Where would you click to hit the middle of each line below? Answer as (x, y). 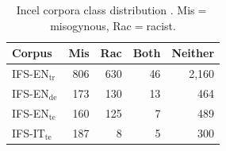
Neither (193, 53)
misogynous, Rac (91, 25)
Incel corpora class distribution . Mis (105, 10)
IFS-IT (29, 132)
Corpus (32, 53)
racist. (161, 25)
